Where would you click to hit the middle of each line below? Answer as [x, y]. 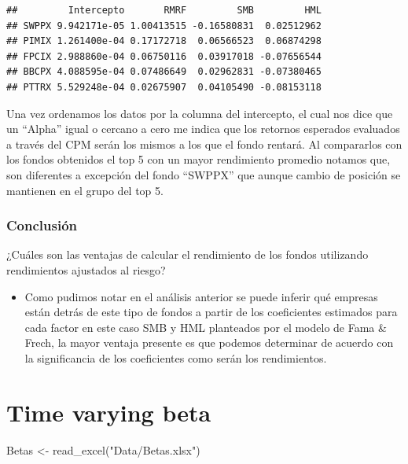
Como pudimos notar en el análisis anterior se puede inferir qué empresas [201, 296]
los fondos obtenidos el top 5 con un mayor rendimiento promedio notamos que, [198, 159]
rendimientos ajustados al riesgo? [86, 269]
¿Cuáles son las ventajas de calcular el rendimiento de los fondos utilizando [187, 254]
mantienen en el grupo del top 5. [85, 190]
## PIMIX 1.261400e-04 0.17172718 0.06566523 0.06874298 [164, 41]
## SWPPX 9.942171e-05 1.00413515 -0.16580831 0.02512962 [164, 26]
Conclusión [42, 225]
